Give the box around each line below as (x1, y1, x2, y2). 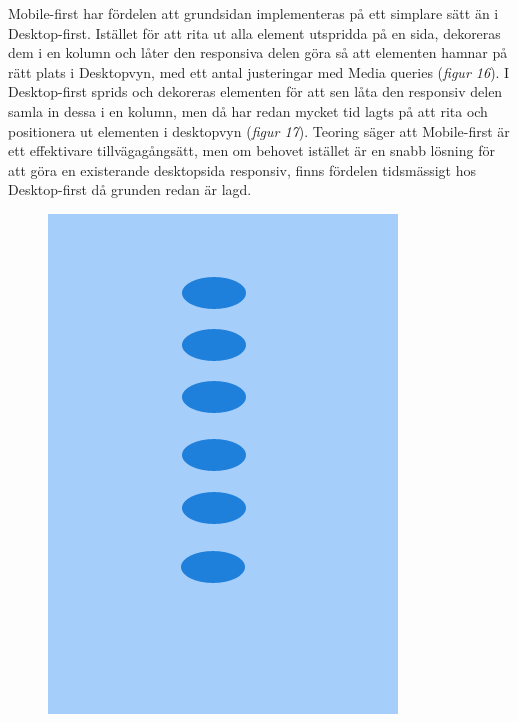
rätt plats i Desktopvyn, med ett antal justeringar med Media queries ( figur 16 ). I (8, 61, 510, 82)
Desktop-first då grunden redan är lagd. (8, 179, 252, 200)
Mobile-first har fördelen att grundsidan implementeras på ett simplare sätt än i (8, 3, 499, 23)
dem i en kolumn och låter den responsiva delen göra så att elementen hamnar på (8, 42, 508, 63)
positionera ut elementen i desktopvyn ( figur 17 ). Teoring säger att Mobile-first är (8, 120, 510, 141)
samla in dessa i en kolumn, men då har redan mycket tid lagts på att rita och (8, 100, 488, 121)
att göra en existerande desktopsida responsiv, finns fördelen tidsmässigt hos (8, 159, 476, 180)
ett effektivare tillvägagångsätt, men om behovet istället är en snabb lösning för (8, 140, 495, 161)
